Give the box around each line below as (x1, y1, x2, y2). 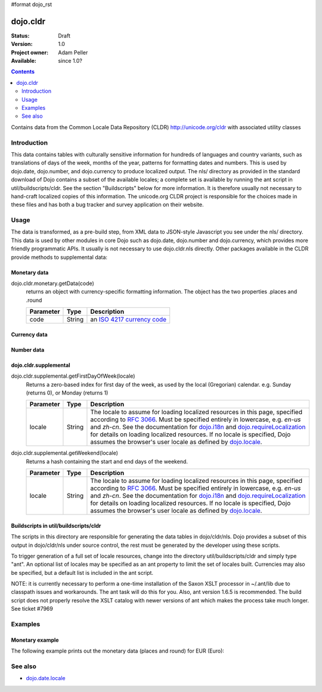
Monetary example (11, 636, 59, 644)
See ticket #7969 (11, 605, 53, 613)
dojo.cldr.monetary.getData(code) (11, 280, 95, 287)
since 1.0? (58, 57, 83, 65)
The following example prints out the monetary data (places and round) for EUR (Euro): (11, 647, 225, 654)
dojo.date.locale (26, 675, 66, 682)
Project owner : (11, 48, 49, 56)
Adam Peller (58, 48, 88, 56)
